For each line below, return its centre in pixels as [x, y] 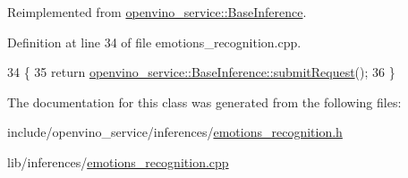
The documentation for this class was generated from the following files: [204, 102]
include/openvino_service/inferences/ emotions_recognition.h [175, 132]
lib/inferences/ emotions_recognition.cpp [118, 161]
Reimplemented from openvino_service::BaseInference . [157, 12]
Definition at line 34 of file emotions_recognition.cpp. [154, 42]
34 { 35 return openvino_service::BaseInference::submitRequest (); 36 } [201, 72]
